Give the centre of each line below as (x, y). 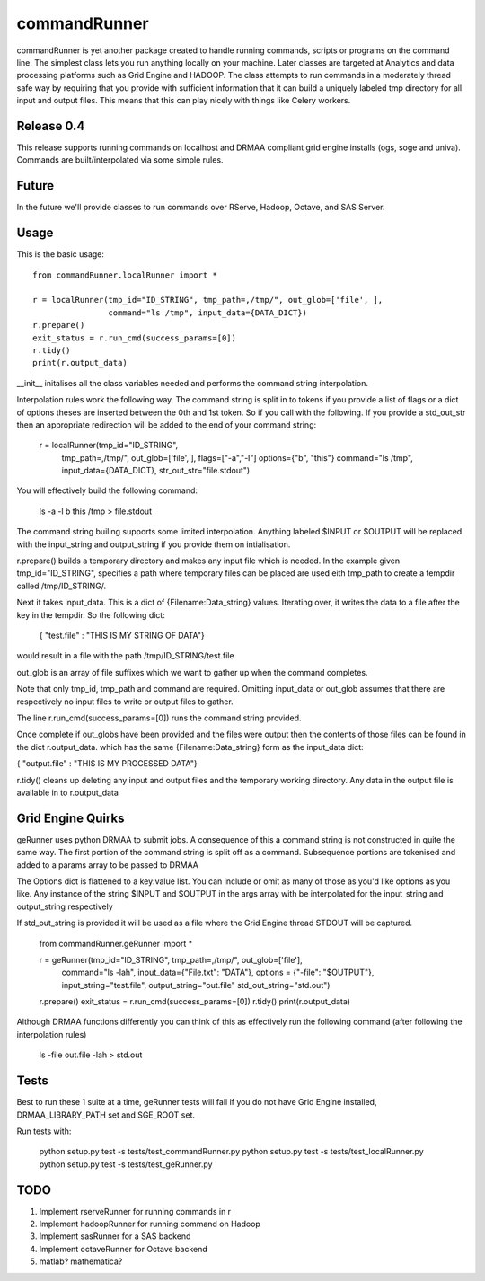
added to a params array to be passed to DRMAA (108, 865)
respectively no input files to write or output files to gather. (125, 702)
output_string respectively (65, 906)
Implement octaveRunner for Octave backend (123, 1249)
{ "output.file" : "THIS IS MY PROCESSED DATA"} (107, 764)
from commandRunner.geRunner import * (116, 943)
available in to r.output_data (67, 792)
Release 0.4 (51, 126)
